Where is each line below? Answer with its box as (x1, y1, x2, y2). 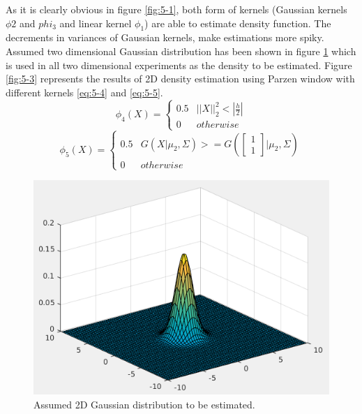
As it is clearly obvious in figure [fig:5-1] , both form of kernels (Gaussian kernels (6, 2, 347, 16)
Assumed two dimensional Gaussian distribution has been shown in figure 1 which (6, 43, 356, 58)
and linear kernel (59, 15, 132, 30)
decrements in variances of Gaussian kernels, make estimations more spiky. (6, 30, 324, 45)
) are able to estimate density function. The (144, 15, 331, 30)
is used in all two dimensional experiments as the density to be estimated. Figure (6, 57, 352, 72)
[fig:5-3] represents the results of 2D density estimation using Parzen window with (6, 71, 355, 86)
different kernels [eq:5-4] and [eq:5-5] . (6, 84, 163, 99)
